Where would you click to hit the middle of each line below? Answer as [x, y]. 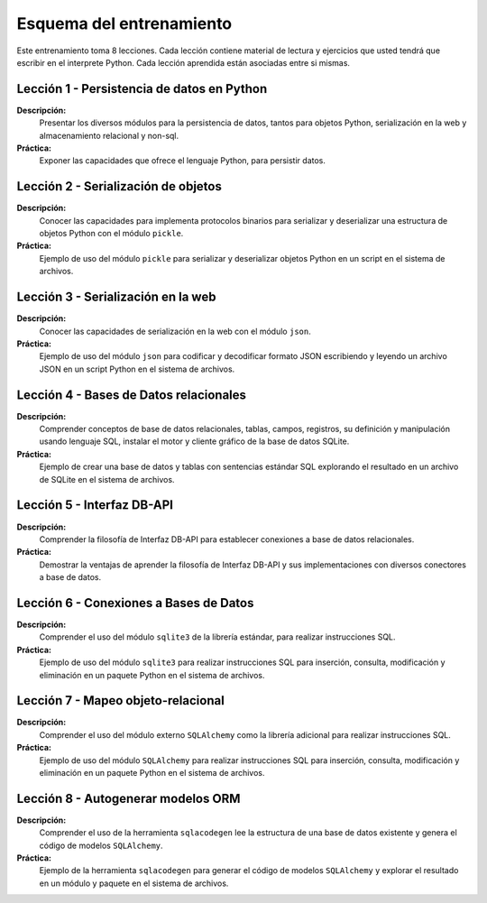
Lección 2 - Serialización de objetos [119, 186]
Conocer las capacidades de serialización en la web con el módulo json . [175, 331]
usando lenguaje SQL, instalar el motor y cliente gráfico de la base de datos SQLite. [194, 441]
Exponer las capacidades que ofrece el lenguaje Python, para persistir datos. [183, 161]
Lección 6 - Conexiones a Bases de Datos [135, 603]
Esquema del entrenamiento [124, 23]
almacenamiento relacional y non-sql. [109, 135]
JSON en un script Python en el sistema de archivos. [137, 369]
